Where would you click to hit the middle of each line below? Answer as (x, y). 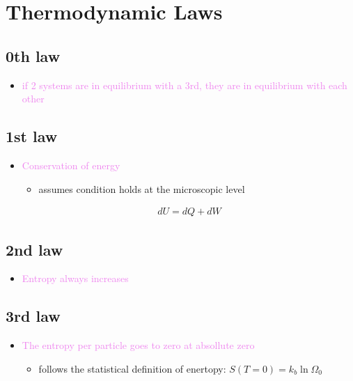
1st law (32, 136)
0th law (33, 55)
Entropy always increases (75, 278)
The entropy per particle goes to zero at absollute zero (138, 345)
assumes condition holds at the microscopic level (142, 188)
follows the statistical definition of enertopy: (132, 368)
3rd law (33, 316)
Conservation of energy (71, 165)
